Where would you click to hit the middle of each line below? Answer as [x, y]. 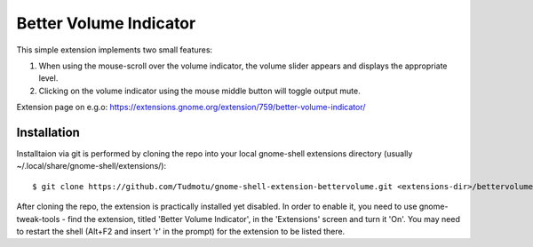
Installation [48, 132]
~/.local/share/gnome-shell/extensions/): [91, 166]
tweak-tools [38, 219]
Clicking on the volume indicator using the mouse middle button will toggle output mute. [199, 91]
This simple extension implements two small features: [115, 50]
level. [48, 78]
